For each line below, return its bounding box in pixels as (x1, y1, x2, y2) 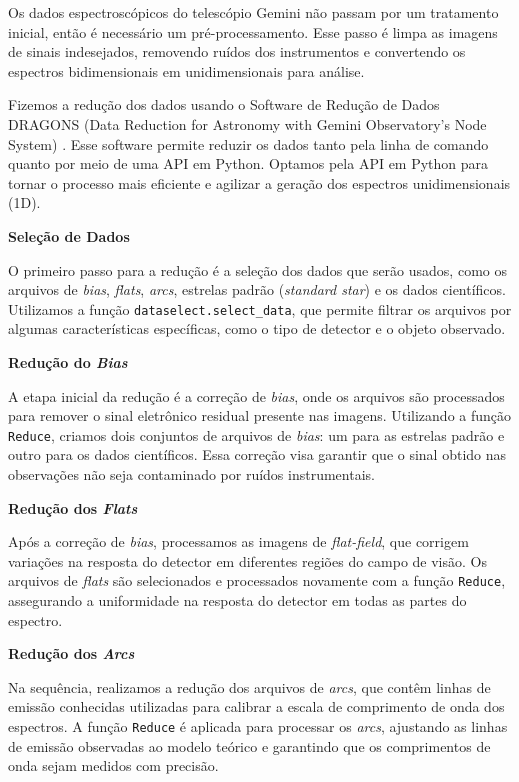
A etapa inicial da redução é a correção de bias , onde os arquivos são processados (8, 385, 505, 406)
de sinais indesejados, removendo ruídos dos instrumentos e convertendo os (8, 41, 466, 62)
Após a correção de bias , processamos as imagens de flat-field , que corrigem (8, 531, 469, 552)
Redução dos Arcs (8, 643, 135, 664)
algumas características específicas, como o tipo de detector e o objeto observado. (8, 318, 506, 339)
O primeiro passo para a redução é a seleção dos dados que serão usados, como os (8, 259, 507, 280)
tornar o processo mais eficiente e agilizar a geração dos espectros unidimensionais (8, 172, 511, 193)
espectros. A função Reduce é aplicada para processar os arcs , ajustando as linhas (8, 716, 508, 736)
